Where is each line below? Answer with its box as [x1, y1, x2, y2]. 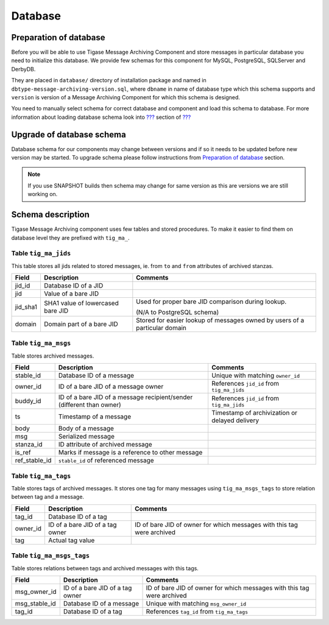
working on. [27, 191, 58, 198]
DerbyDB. [11, 65, 36, 72]
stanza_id [15, 440, 43, 449]
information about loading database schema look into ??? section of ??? [11, 113, 191, 121]
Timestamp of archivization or [211, 409, 298, 417]
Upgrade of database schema [11, 129, 126, 139]
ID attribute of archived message [58, 440, 152, 449]
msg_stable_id [15, 599, 56, 607]
